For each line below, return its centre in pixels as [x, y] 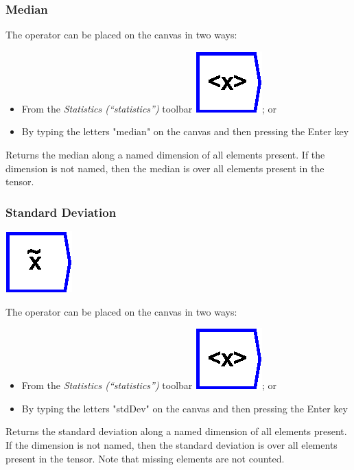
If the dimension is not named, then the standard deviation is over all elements [172, 444]
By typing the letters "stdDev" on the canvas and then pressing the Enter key [185, 408]
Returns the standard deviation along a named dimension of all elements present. [176, 431]
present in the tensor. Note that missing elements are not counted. [145, 458]
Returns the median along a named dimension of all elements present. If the [165, 154]
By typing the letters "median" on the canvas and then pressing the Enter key [185, 131]
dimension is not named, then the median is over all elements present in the [165, 168]
